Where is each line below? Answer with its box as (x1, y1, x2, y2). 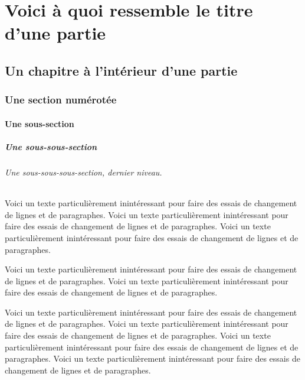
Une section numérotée (5, 92, 117, 107)
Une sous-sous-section (5, 140, 97, 152)
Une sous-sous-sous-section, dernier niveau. (5, 165, 162, 178)
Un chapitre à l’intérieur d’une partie (5, 61, 238, 79)
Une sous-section (5, 117, 74, 129)
